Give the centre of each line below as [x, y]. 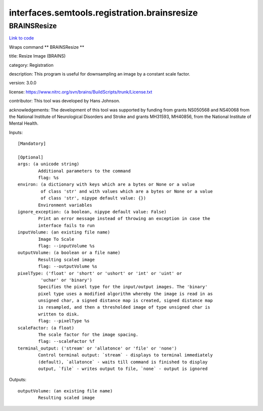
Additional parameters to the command [85, 171]
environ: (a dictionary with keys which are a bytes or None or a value [106, 185]
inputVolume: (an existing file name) [64, 232]
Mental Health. [24, 123]
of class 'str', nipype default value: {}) [93, 198]
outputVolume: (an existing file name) [65, 391]
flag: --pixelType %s [64, 321]
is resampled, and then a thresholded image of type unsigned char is [124, 307]
